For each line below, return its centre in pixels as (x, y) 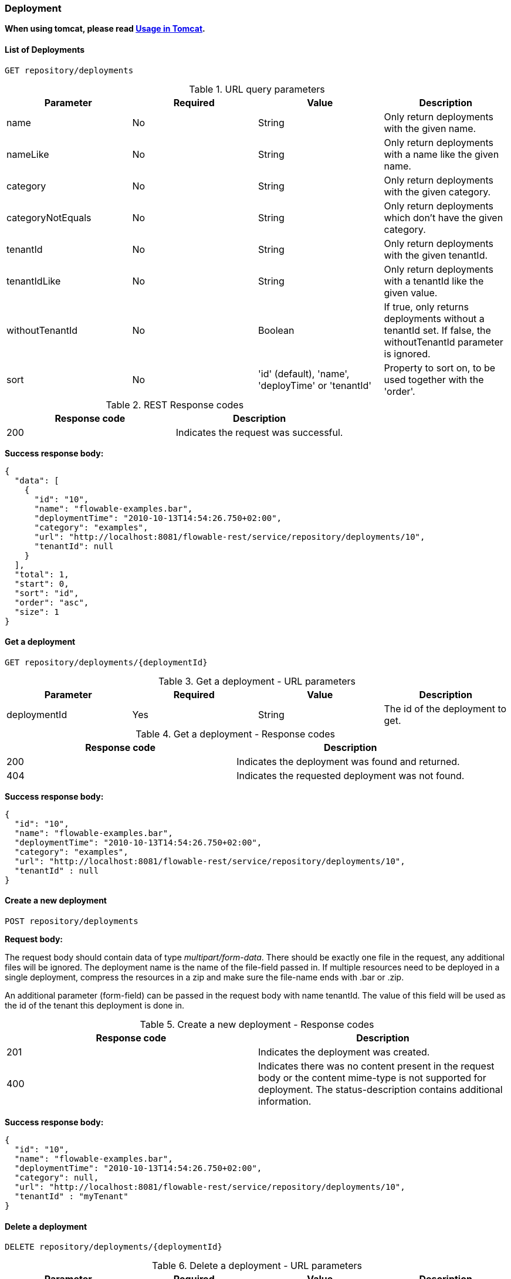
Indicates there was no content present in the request (376, 1066)
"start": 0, (42, 583)
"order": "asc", (52, 602)
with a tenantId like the (434, 281)
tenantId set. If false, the (437, 330)
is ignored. (407, 353)
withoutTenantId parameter (444, 342)
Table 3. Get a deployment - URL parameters (257, 681)
